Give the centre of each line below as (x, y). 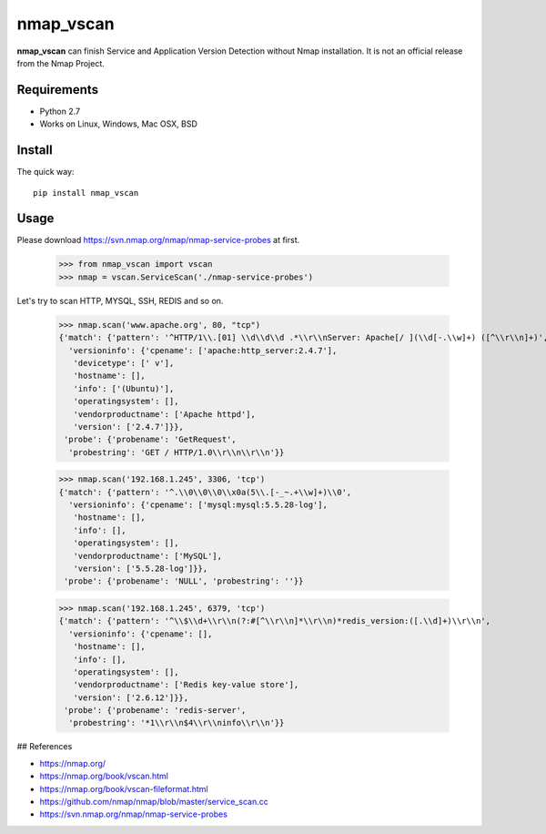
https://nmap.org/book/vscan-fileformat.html (124, 788)
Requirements (58, 90)
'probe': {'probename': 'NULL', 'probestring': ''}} (184, 581)
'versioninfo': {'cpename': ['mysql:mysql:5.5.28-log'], (198, 505)
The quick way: (45, 172)
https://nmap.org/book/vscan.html (104, 776)
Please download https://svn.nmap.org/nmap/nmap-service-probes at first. (158, 240)
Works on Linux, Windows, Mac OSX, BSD (118, 124)
